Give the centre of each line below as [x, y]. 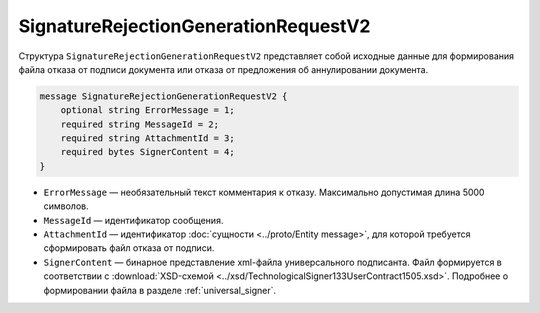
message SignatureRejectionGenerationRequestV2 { [163, 96]
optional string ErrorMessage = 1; [147, 110]
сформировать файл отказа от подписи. [129, 248]
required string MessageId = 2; [140, 124]
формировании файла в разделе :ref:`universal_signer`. [160, 290]
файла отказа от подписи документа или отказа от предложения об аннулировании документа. [223, 69]
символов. [66, 206]
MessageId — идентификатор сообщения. [133, 220]
